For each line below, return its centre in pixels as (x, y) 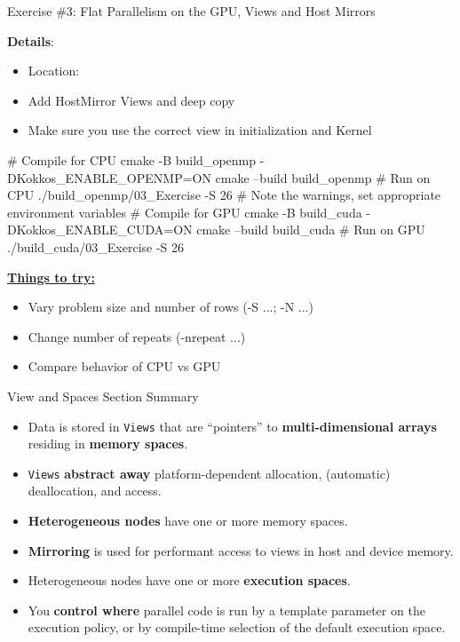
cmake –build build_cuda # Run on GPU (311, 230)
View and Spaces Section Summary (103, 396)
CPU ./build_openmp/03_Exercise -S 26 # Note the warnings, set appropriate (224, 195)
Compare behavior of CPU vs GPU (124, 366)
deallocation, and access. (95, 491)
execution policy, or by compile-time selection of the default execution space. (237, 627)
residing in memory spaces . (108, 444)
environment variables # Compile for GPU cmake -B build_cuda (185, 212)
